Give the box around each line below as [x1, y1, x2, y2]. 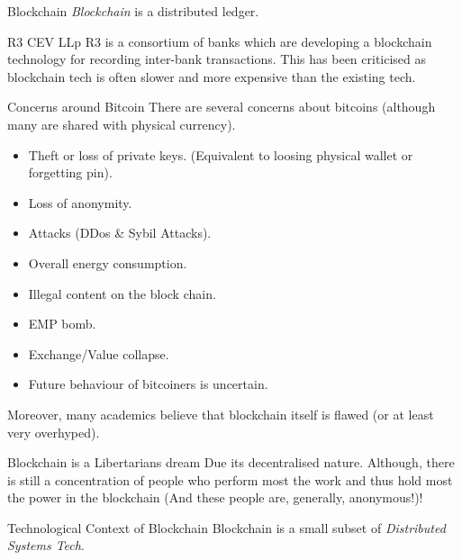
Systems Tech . [7, 536, 85, 555]
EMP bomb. [28, 314, 96, 333]
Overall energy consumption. [28, 253, 187, 272]
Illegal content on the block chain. [28, 284, 216, 303]
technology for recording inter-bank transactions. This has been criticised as [7, 50, 427, 68]
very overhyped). [7, 422, 100, 441]
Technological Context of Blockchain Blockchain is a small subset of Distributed [7, 518, 446, 537]
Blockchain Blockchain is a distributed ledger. [7, 2, 259, 20]
